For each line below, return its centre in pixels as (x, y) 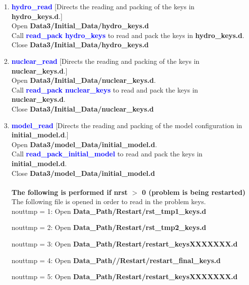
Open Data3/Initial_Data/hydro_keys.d (80, 26)
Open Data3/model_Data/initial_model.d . (84, 144)
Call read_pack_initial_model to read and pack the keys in (107, 154)
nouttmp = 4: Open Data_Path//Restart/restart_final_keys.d (116, 260)
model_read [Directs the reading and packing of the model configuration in (127, 125)
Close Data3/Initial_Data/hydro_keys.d (80, 45)
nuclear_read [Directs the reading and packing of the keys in (105, 61)
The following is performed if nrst (69, 192)
